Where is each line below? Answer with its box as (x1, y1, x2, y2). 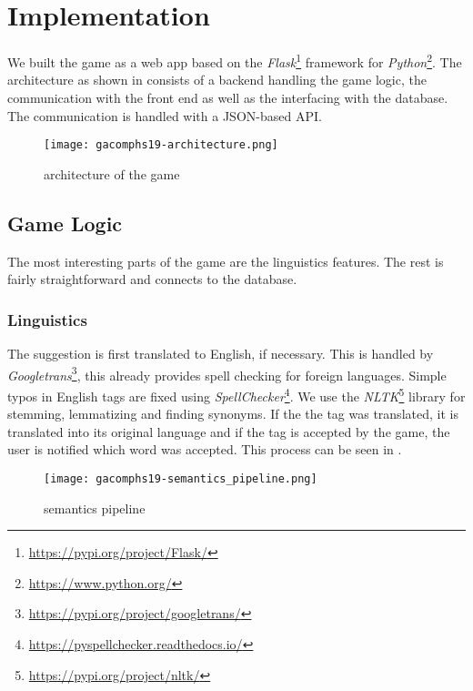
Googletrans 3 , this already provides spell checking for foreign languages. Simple (7, 362, 447, 384)
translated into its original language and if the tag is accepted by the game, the (7, 422, 450, 441)
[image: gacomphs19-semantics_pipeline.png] (44, 472, 317, 485)
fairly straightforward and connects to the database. (7, 269, 297, 289)
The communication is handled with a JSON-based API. (7, 106, 322, 125)
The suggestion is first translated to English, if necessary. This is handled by (7, 344, 434, 363)
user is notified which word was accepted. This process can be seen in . (7, 440, 402, 459)
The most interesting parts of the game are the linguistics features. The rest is (7, 251, 444, 270)
